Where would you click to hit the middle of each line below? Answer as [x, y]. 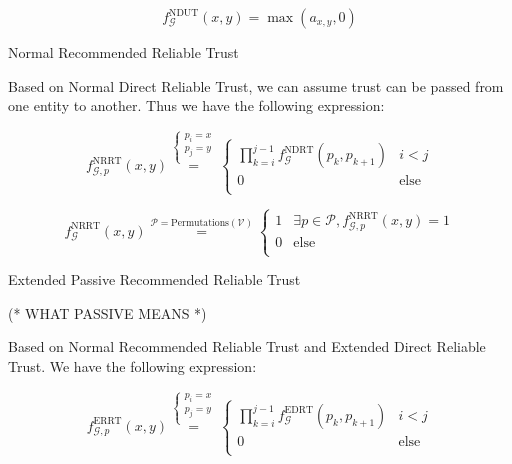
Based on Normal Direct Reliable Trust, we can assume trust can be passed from [256, 85]
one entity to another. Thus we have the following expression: [196, 105]
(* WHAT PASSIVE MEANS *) [107, 312]
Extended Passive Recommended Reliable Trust [154, 279]
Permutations [200, 223]
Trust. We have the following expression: [132, 365]
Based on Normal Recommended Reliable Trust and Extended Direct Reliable [247, 346]
